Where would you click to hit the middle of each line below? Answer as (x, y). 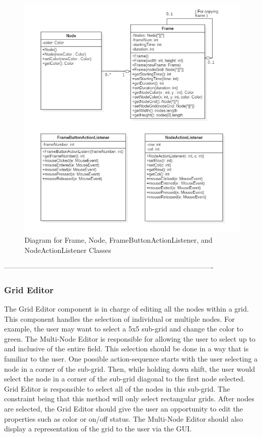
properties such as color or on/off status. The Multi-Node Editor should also (124, 418)
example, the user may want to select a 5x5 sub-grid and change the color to (124, 329)
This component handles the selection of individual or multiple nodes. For (120, 318)
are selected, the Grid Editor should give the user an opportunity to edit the (124, 408)
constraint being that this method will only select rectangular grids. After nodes (129, 399)
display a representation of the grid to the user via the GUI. (98, 429)
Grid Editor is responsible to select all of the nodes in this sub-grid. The (117, 388)
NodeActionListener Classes (68, 250)
